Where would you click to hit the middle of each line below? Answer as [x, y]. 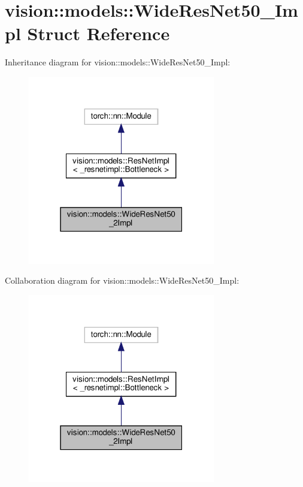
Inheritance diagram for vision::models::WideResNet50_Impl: [118, 62]
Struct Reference [99, 33]
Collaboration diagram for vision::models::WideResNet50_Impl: [122, 280]
